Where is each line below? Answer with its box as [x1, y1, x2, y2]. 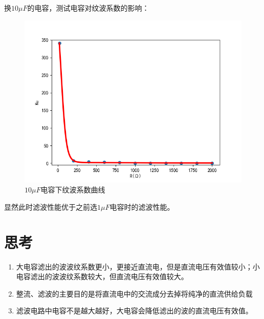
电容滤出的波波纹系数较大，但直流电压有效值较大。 [16, 271, 188, 282]
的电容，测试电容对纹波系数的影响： [27, 3, 149, 13]
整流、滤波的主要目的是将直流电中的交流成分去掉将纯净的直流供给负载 [16, 288, 253, 299]
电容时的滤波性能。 [109, 201, 174, 212]
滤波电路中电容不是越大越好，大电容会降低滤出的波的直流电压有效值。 [16, 305, 253, 316]
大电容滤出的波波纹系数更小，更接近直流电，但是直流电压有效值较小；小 [16, 261, 260, 272]
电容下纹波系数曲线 [40, 184, 105, 195]
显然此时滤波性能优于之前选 [4, 201, 97, 212]
